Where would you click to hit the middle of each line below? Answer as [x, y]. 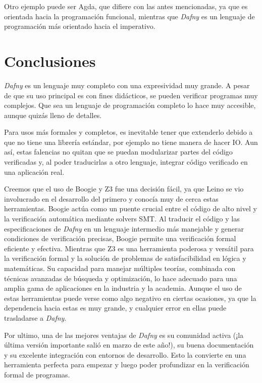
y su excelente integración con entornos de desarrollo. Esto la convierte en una [125, 354]
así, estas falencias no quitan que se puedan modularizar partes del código [118, 152]
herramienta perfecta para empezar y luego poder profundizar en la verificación [127, 365]
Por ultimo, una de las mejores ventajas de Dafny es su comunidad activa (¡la [124, 335]
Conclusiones [50, 61]
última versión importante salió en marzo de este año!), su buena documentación [129, 345]
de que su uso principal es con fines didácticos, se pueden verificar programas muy [131, 95]
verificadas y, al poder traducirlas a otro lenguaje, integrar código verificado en [126, 162]
